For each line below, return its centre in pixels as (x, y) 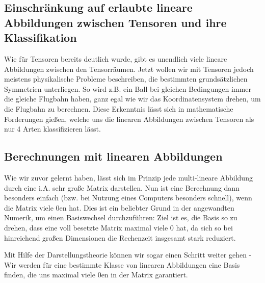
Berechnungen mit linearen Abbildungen (113, 156)
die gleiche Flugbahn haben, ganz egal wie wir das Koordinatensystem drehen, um (132, 99)
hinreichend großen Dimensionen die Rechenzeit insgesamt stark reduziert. (120, 237)
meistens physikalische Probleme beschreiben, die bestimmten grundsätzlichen (126, 79)
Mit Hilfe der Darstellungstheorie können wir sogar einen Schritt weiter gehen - (128, 255)
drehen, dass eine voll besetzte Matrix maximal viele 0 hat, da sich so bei (118, 227)
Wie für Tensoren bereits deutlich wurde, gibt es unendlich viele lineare (116, 58)
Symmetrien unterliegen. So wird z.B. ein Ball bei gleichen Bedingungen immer (128, 88)
